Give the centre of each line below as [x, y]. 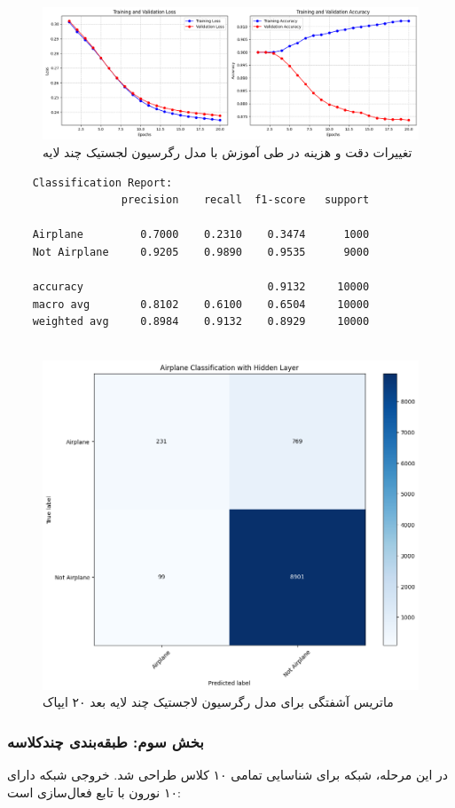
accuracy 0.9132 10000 [201, 287]
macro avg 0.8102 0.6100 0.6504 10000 [201, 304]
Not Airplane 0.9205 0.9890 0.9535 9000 [201, 253]
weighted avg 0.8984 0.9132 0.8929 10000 [201, 322]
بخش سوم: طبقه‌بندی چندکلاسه [106, 741]
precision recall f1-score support [245, 200]
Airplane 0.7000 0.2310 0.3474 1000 [201, 235]
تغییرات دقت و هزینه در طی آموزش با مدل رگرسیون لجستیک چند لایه [227, 152]
